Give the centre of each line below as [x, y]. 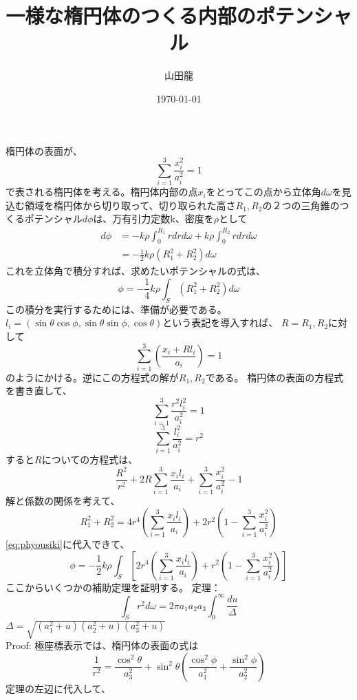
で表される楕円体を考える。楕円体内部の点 [102, 192]
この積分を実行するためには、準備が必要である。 [116, 309]
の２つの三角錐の [301, 205]
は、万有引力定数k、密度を [153, 219]
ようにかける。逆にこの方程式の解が [97, 377]
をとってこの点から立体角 [263, 192]
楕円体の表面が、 [44, 150]
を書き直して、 [39, 391]
